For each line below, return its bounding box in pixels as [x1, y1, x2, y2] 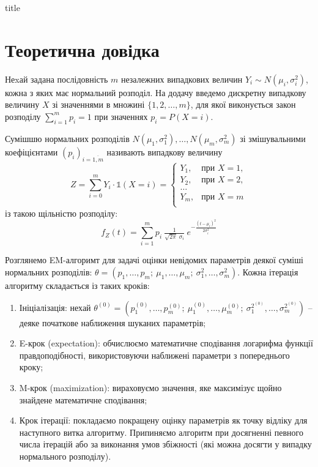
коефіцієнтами [5, 145, 58, 158]
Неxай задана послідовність [5, 72, 108, 85]
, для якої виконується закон [190, 98, 296, 111]
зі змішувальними [240, 132, 306, 144]
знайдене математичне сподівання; [19, 393, 147, 406]
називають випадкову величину [106, 145, 223, 158]
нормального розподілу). [19, 450, 111, 462]
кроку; [19, 361, 43, 373]
